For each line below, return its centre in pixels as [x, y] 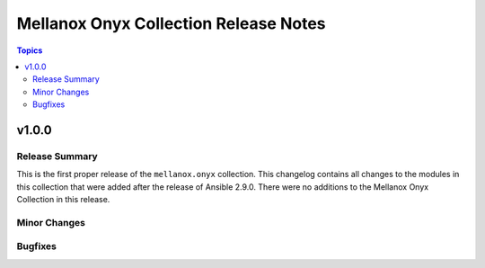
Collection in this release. [63, 200]
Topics [30, 50]
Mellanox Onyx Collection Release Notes [172, 23]
